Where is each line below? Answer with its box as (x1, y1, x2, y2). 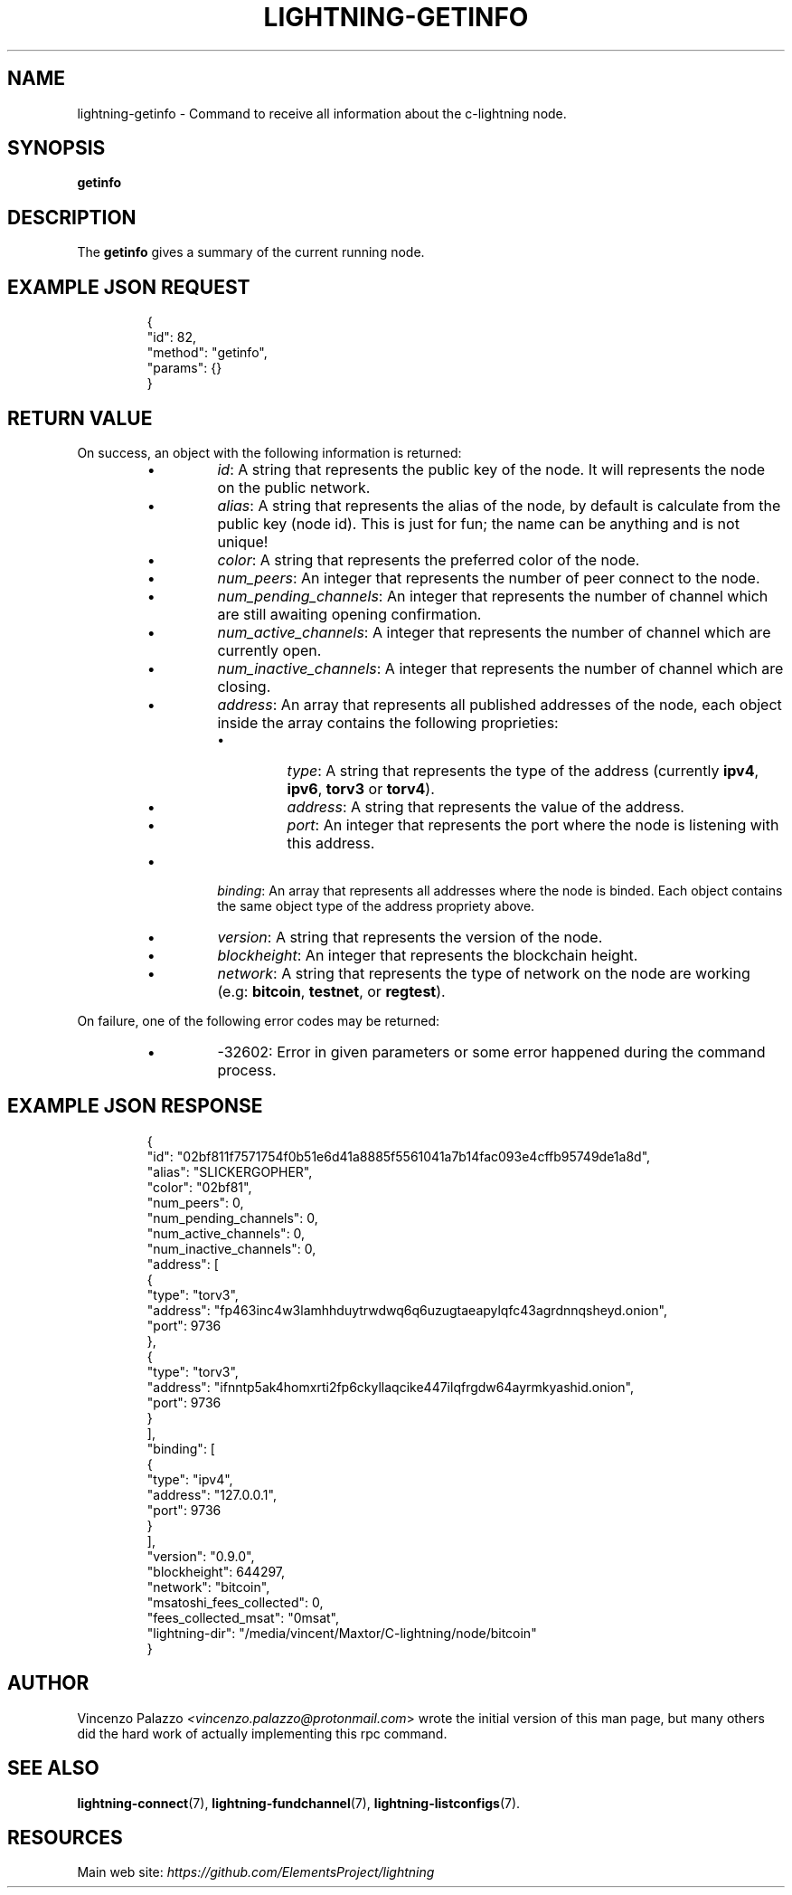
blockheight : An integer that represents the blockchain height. (217, 945, 638, 964)
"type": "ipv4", (146, 1471, 233, 1487)
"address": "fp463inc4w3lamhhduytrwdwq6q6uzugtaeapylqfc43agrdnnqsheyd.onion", (146, 1302, 667, 1318)
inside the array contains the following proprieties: (217, 713, 559, 732)
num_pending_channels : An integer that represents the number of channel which (217, 586, 768, 605)
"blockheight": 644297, (146, 1563, 286, 1579)
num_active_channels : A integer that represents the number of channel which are (217, 622, 771, 641)
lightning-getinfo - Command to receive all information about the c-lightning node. (77, 105, 567, 121)
